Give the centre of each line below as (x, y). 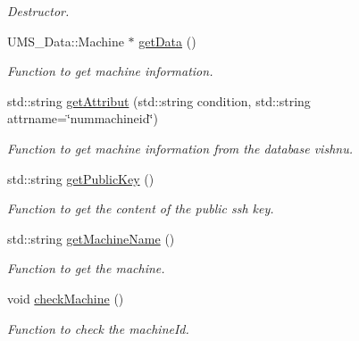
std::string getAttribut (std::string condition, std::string (159, 100)
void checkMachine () (66, 298)
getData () (167, 41)
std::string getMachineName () (91, 238)
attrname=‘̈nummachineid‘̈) (83, 118)
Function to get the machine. (86, 268)
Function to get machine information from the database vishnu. (180, 148)
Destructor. (38, 11)
